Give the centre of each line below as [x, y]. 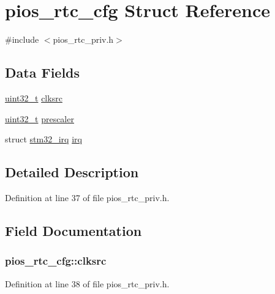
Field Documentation [73, 230]
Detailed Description [72, 172]
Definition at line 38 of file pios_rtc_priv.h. [87, 283]
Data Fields [43, 72]
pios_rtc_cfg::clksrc [56, 261]
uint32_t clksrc [34, 97]
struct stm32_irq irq [43, 139]
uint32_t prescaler [40, 118]
